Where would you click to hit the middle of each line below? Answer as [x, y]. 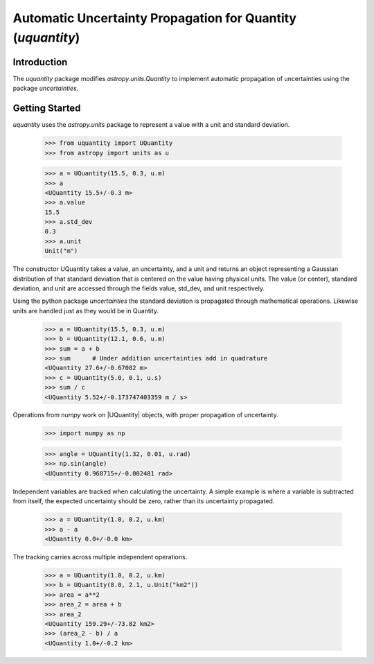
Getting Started [47, 108]
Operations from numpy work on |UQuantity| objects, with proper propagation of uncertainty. [145, 415]
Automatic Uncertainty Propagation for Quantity [155, 18]
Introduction [40, 62]
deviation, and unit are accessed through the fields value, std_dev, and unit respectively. [139, 288]
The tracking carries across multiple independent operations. [100, 557]
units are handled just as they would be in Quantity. [86, 311]
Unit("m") [61, 251]
